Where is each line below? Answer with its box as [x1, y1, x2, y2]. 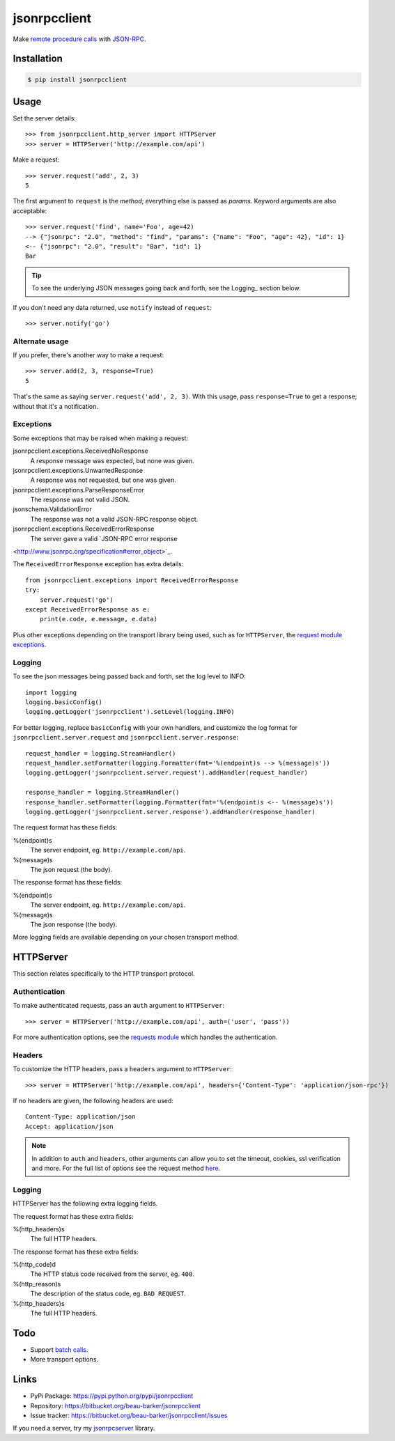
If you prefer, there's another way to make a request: [13, 351, 164, 359]
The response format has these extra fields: [13, 1247, 139, 1256]
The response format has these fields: [13, 878, 123, 887]
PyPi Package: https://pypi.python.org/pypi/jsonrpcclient [30, 1392, 194, 1400]
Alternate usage [13, 336, 69, 346]
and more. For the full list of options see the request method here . [31, 1164, 221, 1172]
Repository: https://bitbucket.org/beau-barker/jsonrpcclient [30, 1401, 201, 1410]
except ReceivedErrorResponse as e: [25, 606, 150, 613]
